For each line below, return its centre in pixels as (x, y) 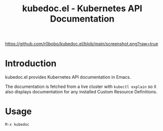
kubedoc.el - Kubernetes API (82, 9)
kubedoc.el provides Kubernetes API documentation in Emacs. (68, 77)
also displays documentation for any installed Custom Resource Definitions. (81, 92)
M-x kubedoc (17, 125)
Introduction (31, 64)
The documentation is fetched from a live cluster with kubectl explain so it (81, 87)
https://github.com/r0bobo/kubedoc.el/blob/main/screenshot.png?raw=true (81, 44)
